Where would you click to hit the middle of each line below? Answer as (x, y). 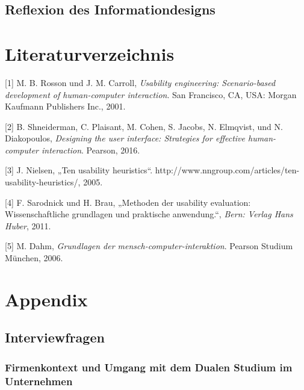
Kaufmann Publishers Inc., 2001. (65, 106)
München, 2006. (34, 258)
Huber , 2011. (28, 225)
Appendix (46, 299)
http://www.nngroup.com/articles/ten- (227, 170)
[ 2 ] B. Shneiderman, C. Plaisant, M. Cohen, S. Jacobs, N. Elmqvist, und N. (144, 126)
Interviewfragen (55, 337)
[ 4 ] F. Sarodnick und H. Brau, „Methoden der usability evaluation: (128, 202)
